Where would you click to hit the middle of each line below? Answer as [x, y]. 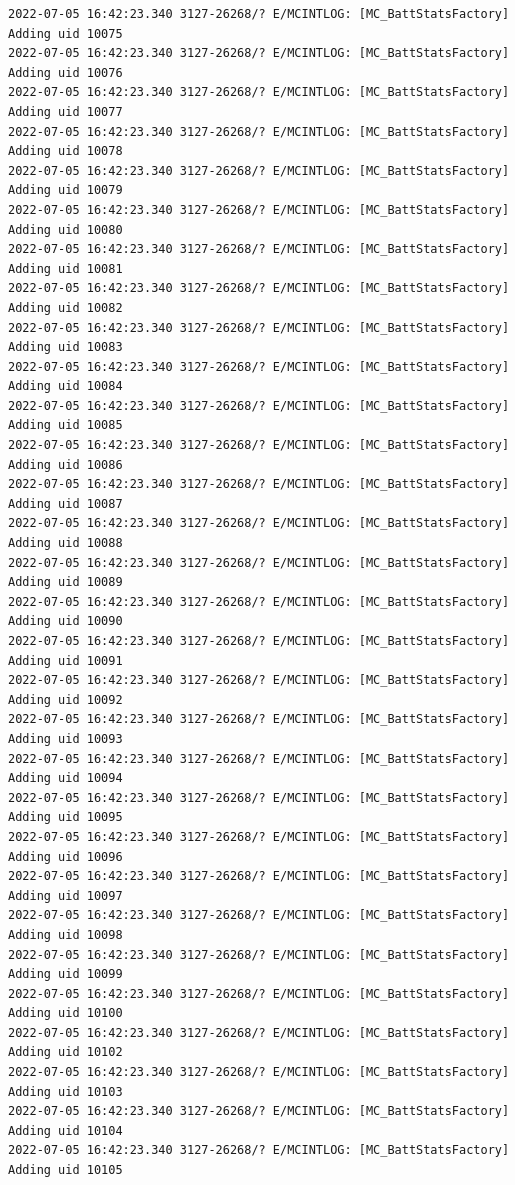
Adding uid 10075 [65, 33]
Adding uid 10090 [65, 621]
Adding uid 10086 [65, 464]
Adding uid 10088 [65, 543]
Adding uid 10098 [65, 934]
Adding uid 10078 [65, 151]
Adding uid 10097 [65, 895]
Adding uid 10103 [65, 1091]
